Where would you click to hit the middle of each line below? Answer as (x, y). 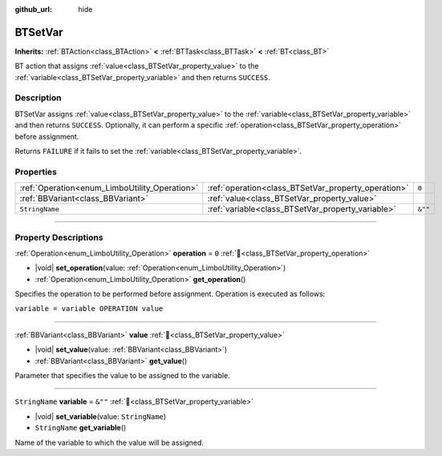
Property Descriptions (59, 237)
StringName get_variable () (81, 428)
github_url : (33, 9)
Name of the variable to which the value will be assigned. (109, 442)
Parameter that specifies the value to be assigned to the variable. (122, 376)
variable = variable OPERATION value (89, 309)
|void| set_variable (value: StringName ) (101, 416)
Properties (36, 172)
